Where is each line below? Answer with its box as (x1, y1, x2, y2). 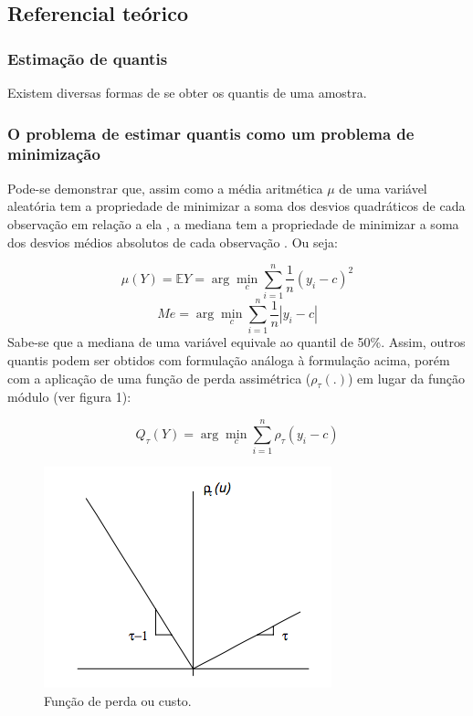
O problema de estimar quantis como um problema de (7, 121, 415, 144)
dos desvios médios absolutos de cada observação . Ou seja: (7, 232, 338, 251)
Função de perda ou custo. (44, 690, 192, 710)
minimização (7, 142, 100, 165)
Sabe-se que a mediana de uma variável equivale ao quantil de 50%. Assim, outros (7, 332, 466, 352)
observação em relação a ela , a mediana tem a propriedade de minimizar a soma (7, 214, 459, 233)
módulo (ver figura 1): (7, 387, 131, 406)
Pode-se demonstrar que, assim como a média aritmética (7, 178, 323, 197)
